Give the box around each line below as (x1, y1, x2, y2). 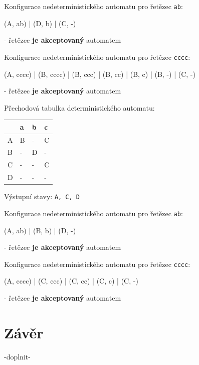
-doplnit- (4, 351, 31, 361)
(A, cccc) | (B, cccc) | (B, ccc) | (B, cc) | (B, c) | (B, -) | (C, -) (4, 68, 195, 79)
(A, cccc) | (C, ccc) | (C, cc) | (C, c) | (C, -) (4, 276, 138, 286)
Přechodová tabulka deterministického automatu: (4, 102, 155, 113)
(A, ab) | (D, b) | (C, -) (4, 18, 76, 28)
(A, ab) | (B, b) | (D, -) (4, 225, 76, 235)
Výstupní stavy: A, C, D (4, 191, 80, 202)
